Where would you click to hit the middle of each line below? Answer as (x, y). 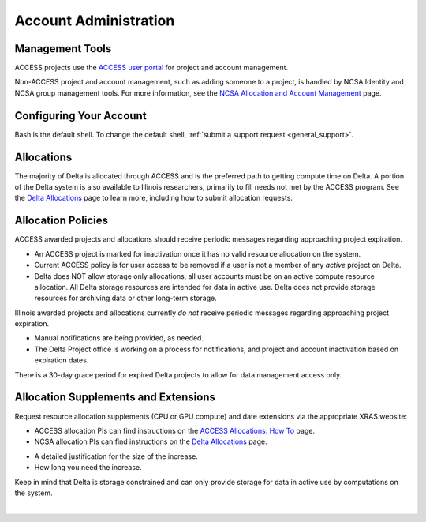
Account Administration (95, 21)
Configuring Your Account (80, 116)
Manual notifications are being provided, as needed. (119, 338)
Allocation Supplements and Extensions (115, 398)
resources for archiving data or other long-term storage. (125, 298)
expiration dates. (62, 360)
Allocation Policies (62, 221)
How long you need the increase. (88, 468)
